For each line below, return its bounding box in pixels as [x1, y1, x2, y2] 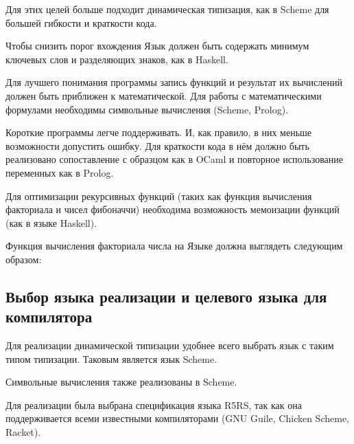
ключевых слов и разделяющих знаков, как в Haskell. [5, 52, 228, 66]
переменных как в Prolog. [5, 165, 114, 179]
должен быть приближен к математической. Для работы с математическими [5, 88, 322, 102]
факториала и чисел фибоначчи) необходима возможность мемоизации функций [5, 202, 340, 217]
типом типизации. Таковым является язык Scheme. [5, 351, 217, 366]
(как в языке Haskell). [5, 215, 97, 230]
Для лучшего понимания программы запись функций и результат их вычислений [5, 75, 342, 89]
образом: [5, 252, 42, 266]
